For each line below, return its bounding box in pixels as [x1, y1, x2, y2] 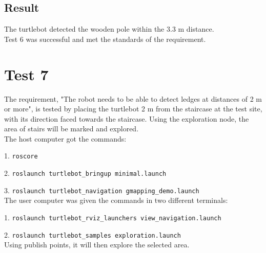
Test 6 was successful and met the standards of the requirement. [4, 33, 206, 44]
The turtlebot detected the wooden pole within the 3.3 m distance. [4, 24, 214, 34]
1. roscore [4, 150, 38, 161]
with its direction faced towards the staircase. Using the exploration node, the [4, 113, 249, 124]
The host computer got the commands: [4, 133, 127, 144]
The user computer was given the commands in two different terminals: [4, 195, 228, 205]
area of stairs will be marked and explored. [4, 123, 139, 134]
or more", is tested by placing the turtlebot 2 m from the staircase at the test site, [4, 103, 262, 114]
